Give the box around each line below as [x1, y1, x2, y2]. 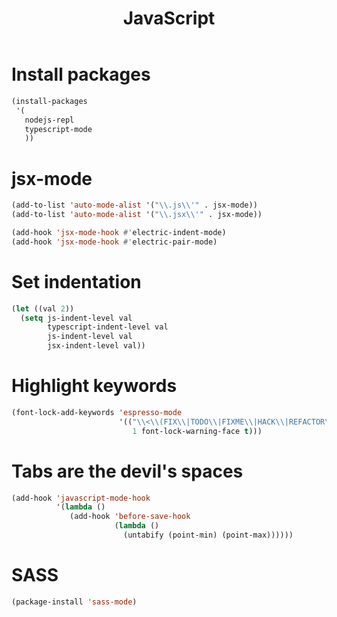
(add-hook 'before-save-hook [69, 512, 191, 522]
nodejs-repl [24, 115, 75, 125]
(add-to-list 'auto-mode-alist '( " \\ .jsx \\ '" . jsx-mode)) [11, 210, 263, 220]
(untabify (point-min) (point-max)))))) [122, 530, 294, 541]
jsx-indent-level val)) [47, 341, 146, 351]
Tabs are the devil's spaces [11, 460, 244, 482]
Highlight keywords [11, 375, 178, 397]
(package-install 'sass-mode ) [11, 597, 138, 607]
